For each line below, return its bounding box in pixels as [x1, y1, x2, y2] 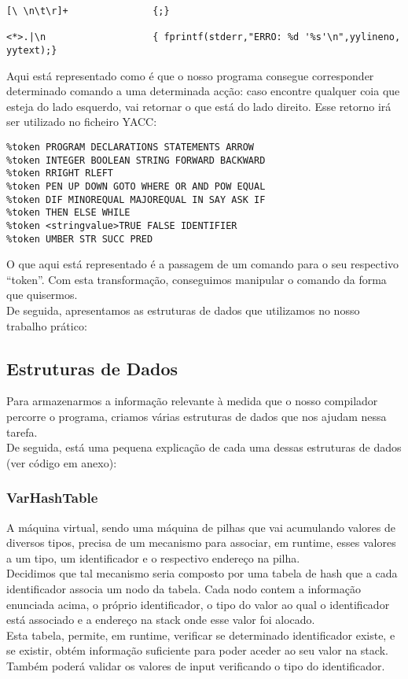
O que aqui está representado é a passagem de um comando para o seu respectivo [6, 256, 399, 272]
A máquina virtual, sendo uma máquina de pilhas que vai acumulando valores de [6, 518, 395, 535]
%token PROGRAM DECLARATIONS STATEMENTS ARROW [6, 142, 254, 153]
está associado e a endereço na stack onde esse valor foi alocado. [6, 611, 315, 628]
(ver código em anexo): [6, 454, 117, 471]
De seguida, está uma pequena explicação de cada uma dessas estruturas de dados [6, 439, 402, 456]
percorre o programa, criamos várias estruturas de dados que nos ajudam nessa [6, 408, 387, 425]
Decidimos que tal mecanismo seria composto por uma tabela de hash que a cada [6, 565, 398, 581]
